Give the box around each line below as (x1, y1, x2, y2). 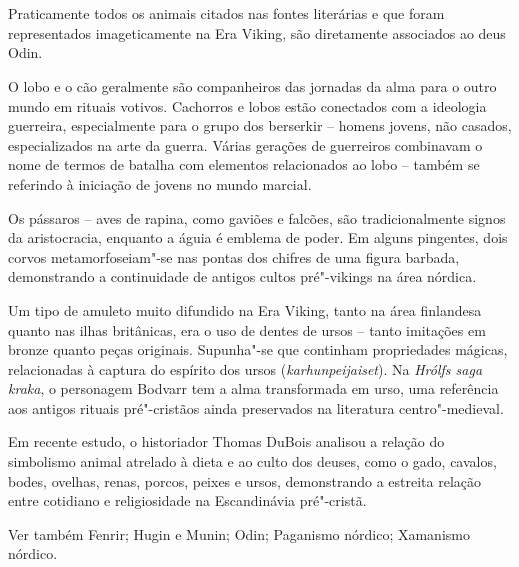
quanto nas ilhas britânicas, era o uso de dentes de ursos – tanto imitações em (8, 319, 486, 340)
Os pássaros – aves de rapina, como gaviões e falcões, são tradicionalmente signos (8, 207, 506, 228)
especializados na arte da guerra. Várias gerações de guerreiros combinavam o (8, 134, 483, 155)
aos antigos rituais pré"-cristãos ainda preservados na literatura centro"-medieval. (8, 397, 504, 418)
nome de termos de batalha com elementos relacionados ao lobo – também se (8, 154, 480, 175)
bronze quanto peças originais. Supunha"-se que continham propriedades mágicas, (8, 339, 508, 360)
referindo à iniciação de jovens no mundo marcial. (8, 173, 312, 194)
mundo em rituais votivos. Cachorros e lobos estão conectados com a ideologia (8, 95, 487, 116)
